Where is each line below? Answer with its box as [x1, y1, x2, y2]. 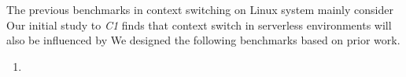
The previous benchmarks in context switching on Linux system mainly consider [6, 2, 393, 17]
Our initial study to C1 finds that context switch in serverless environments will [6, 16, 392, 33]
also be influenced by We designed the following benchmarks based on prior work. [6, 32, 400, 48]
